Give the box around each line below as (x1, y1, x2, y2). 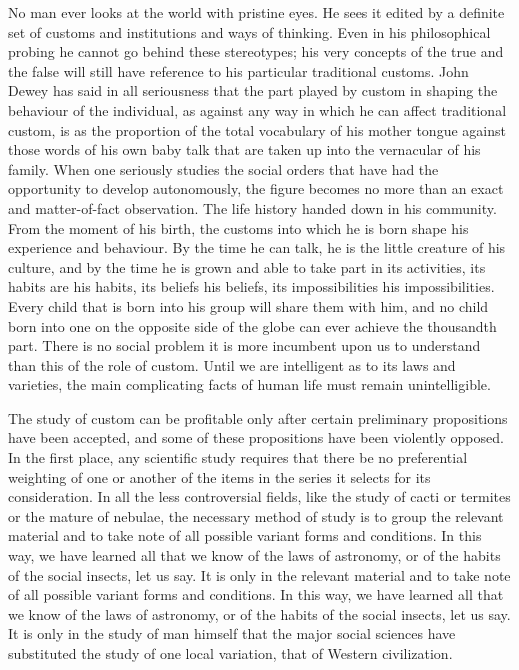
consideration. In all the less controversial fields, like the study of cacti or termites (8, 486, 511, 507)
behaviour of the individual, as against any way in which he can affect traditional (8, 99, 507, 120)
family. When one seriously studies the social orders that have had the (8, 158, 439, 179)
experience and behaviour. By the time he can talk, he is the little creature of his (8, 237, 506, 258)
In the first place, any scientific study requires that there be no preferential (8, 447, 468, 468)
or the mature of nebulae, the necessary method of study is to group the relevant (8, 505, 504, 526)
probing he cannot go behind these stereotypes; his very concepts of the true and (8, 41, 504, 62)
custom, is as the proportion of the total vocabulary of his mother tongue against (8, 119, 506, 140)
